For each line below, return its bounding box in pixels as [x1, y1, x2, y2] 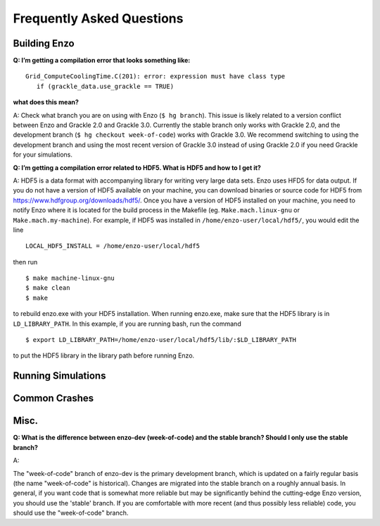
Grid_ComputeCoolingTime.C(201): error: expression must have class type [25, 73, 286, 80]
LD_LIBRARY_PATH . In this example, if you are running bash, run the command [13, 319, 242, 328]
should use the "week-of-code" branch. [13, 508, 129, 518]
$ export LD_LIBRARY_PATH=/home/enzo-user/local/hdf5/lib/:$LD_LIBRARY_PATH [25, 336, 297, 344]
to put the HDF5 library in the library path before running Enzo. [13, 351, 195, 360]
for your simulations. [13, 150, 73, 159]
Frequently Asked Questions [13, 11, 184, 26]
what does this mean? [13, 98, 79, 106]
